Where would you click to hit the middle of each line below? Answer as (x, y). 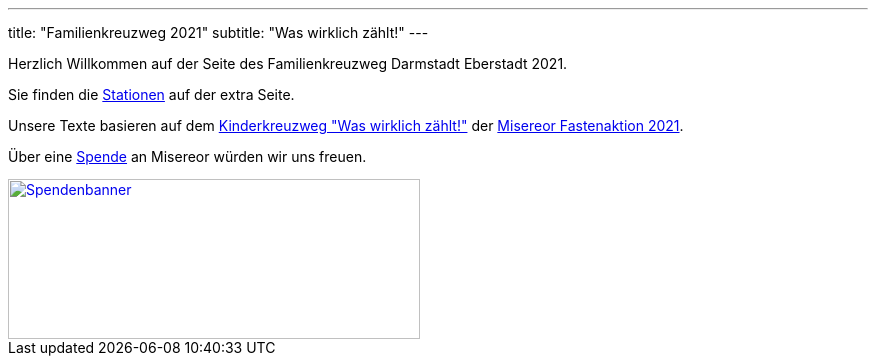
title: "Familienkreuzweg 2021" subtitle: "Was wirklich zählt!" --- (218, 32)
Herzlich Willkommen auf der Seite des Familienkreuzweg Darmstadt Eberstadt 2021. (288, 63)
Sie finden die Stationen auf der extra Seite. (151, 94)
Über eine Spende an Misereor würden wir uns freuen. (187, 156)
